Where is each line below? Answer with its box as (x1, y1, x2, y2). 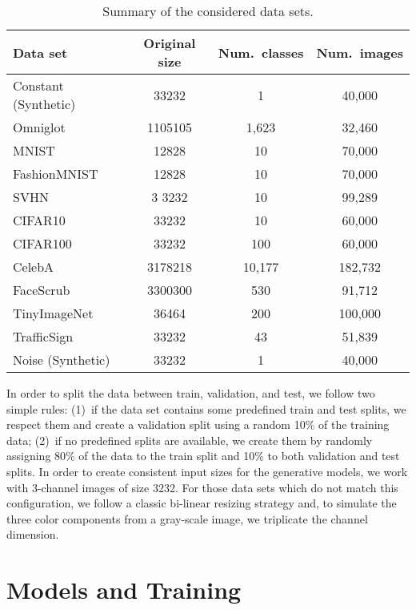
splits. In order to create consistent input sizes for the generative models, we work (6, 463, 408, 479)
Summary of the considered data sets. (102, 2, 314, 20)
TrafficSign (13, 327, 74, 345)
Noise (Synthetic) (13, 350, 110, 369)
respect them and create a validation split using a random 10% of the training (6, 416, 390, 433)
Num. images (316, 42, 403, 62)
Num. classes (218, 42, 304, 62)
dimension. (6, 526, 59, 543)
